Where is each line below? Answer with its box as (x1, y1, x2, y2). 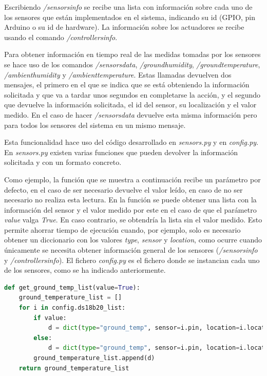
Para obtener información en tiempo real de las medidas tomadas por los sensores (4, 49, 261, 60)
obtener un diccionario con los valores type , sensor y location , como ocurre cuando (4, 234, 262, 245)
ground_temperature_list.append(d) (33, 354, 155, 362)
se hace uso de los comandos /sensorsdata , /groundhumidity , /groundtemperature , (4, 59, 260, 69)
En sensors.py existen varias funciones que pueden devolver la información (4, 146, 238, 157)
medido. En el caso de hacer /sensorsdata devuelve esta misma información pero (4, 109, 257, 120)
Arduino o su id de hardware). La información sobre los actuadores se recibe (4, 22, 244, 32)
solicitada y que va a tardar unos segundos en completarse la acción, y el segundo (4, 89, 261, 100)
